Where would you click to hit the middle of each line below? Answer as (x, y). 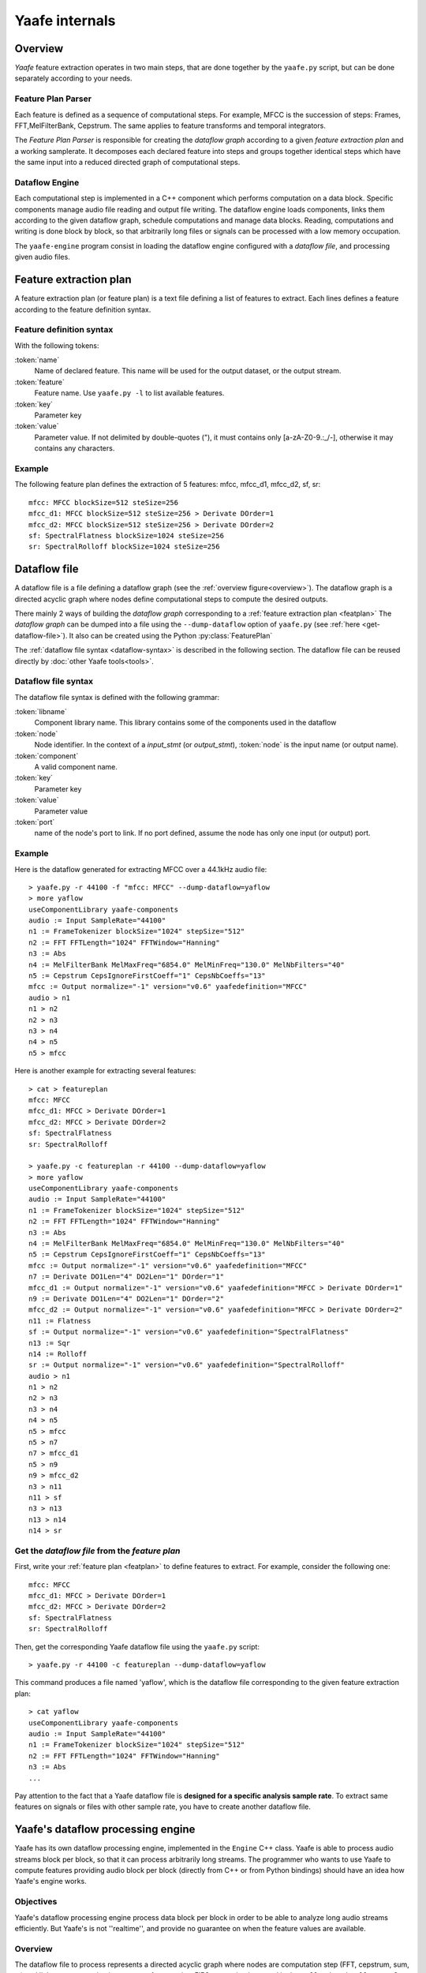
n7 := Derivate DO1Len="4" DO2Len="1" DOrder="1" (127, 1277)
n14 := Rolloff (58, 1354)
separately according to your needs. (74, 78)
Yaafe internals (65, 21)
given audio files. (42, 257)
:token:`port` (35, 822)
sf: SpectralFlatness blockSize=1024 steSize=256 (127, 535)
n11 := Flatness (60, 1321)
